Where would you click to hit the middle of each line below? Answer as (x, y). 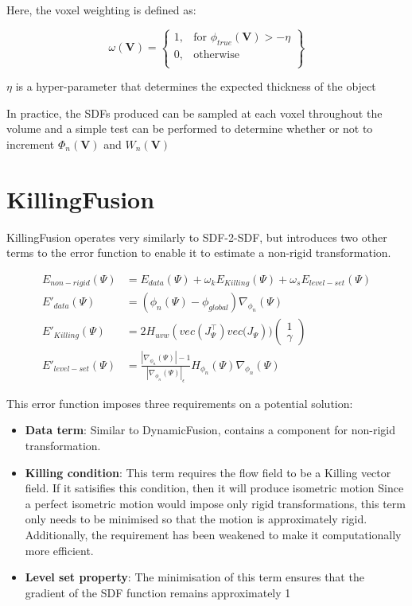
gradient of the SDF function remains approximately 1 (158, 592)
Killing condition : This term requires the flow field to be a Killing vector (208, 472)
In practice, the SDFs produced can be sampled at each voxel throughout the (194, 113)
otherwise (216, 54)
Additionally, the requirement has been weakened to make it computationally (213, 534)
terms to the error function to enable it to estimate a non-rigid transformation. (199, 252)
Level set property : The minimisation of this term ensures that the (194, 577)
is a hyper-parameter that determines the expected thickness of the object (196, 86)
